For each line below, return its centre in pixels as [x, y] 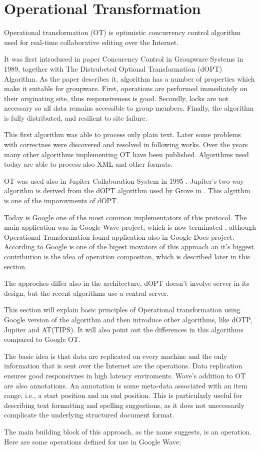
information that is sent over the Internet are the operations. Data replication [123, 366]
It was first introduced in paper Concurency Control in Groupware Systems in [124, 59]
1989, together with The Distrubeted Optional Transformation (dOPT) [113, 68]
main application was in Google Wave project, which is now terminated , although [130, 227]
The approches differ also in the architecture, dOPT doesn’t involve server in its [127, 283]
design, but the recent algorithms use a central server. [86, 293]
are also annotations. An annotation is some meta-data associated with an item [126, 385]
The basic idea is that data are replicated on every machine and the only [116, 356]
